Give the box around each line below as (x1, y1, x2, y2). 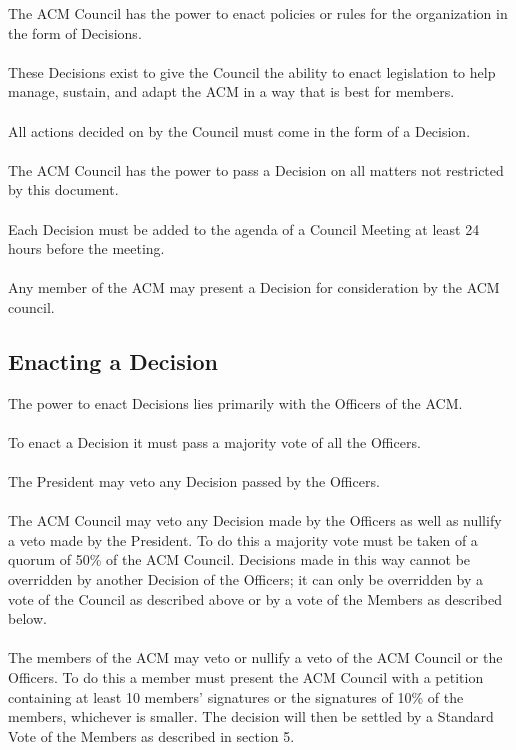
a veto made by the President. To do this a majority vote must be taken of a (8, 529, 478, 550)
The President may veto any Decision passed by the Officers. (8, 471, 380, 492)
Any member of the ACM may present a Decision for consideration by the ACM (8, 277, 500, 298)
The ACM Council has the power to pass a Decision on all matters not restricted (8, 159, 504, 180)
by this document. (8, 179, 119, 200)
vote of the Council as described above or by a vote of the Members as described (8, 588, 502, 609)
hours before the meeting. (8, 238, 165, 259)
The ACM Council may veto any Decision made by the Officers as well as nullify (8, 510, 502, 531)
